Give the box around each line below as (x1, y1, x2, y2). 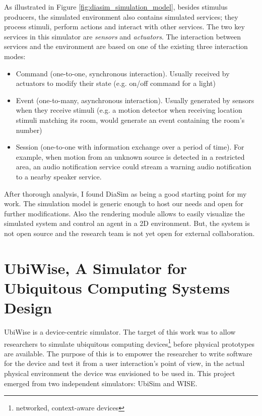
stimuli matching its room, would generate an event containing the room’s (16, 114, 245, 125)
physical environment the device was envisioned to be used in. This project (4, 368, 235, 378)
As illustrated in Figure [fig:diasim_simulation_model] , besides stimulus (4, 2, 228, 12)
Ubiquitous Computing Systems (4, 277, 230, 298)
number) (16, 124, 42, 135)
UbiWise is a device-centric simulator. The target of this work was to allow (4, 326, 236, 337)
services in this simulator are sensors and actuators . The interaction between (4, 31, 241, 41)
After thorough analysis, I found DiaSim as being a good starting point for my (4, 188, 247, 199)
